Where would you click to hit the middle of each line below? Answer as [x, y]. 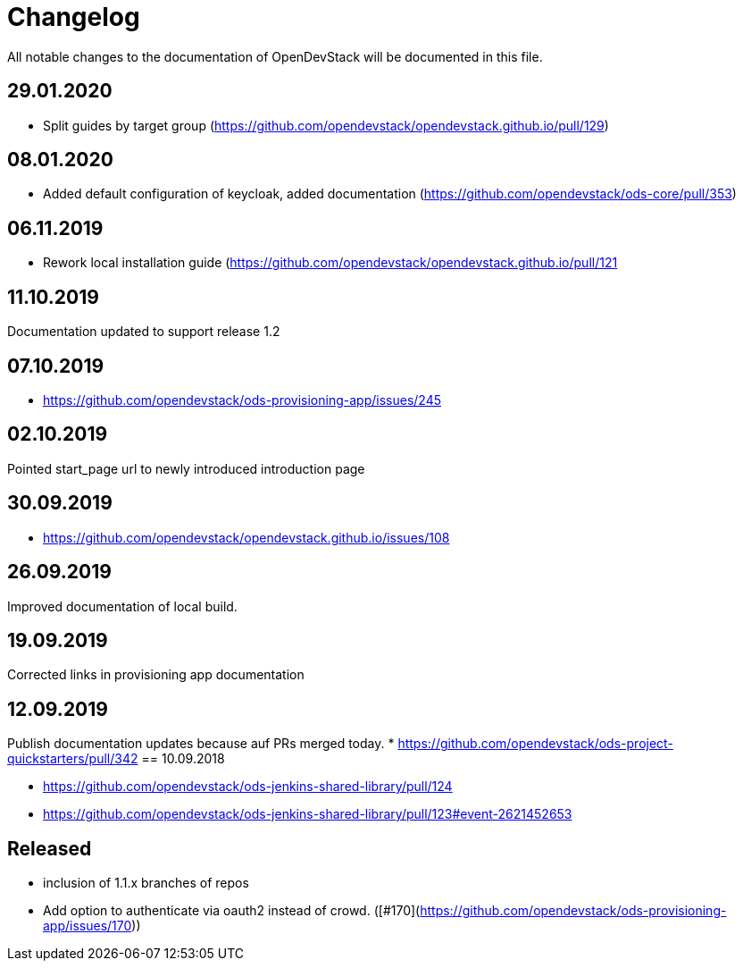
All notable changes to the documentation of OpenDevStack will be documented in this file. [275, 56]
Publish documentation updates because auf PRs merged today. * [201, 744]
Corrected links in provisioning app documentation [156, 675]
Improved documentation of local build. [122, 606]
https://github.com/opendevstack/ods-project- [535, 744]
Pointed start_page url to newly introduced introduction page [186, 468]
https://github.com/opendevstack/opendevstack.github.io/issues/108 [246, 537]
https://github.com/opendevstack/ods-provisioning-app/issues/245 [242, 400]
